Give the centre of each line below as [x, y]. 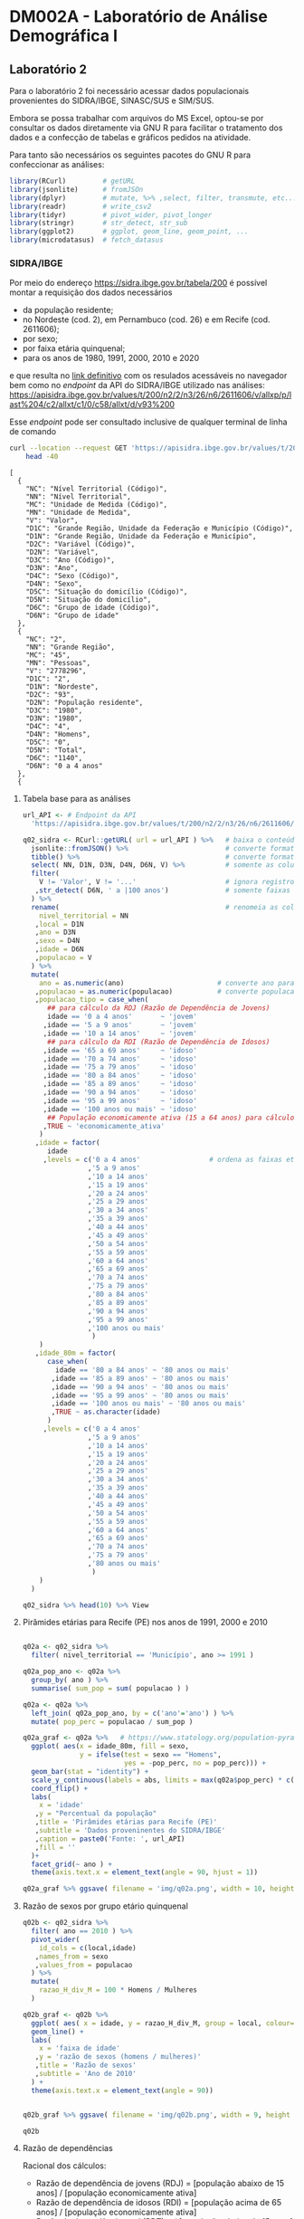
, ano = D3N [55, 933]
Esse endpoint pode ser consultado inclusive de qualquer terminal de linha [148, 422]
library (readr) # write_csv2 [81, 206]
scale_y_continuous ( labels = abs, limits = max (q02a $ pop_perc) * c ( [163, 1780]
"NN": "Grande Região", [71, 648]
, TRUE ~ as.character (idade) [106, 1412]
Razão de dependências [67, 2148]
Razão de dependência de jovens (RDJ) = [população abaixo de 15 [160, 2184]
